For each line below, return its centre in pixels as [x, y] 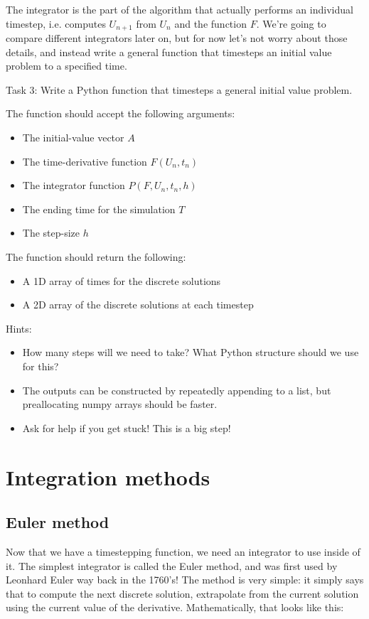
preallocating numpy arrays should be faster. [120, 404]
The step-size [51, 233]
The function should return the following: [96, 256]
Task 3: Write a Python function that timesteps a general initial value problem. [179, 89]
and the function [210, 23]
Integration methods [108, 477]
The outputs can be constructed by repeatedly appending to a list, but [177, 390]
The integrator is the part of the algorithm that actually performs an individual [180, 9]
